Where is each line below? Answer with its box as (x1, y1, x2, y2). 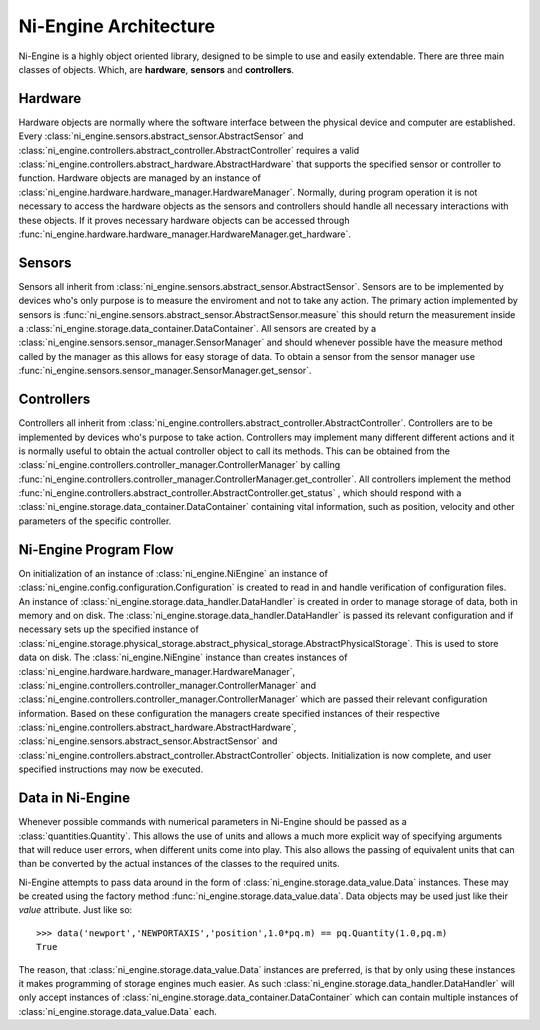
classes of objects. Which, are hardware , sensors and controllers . (18, 63, 295, 75)
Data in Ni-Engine (18, 790, 130, 807)
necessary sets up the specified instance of (18, 623, 199, 635)
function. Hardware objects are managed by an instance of (18, 172, 262, 184)
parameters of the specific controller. (18, 515, 172, 527)
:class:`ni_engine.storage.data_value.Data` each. (18, 1005, 217, 1017)
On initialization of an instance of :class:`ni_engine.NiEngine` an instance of (18, 567, 329, 579)
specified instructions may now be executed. (18, 763, 204, 775)
